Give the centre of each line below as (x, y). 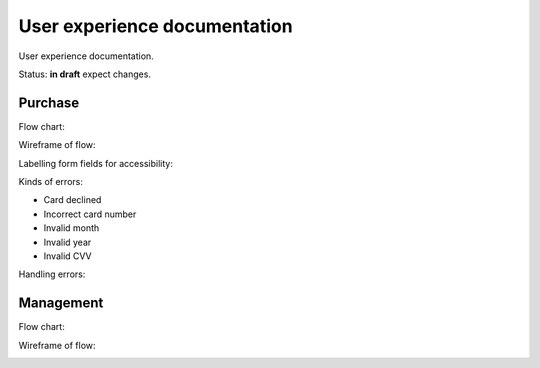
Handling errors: (52, 274)
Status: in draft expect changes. (85, 74)
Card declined (72, 200)
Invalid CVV (67, 256)
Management (61, 303)
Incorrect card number (90, 214)
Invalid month (71, 228)
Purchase (49, 102)
